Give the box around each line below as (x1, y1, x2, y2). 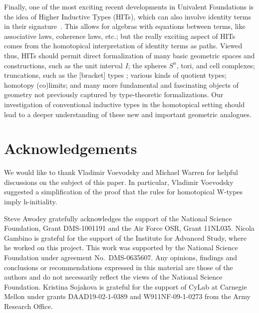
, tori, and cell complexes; (176, 60, 255, 70)
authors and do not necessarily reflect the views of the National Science (4, 272, 223, 282)
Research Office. (4, 301, 53, 311)
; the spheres (128, 60, 167, 70)
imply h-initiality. (4, 196, 57, 207)
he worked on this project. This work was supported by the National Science (4, 242, 238, 253)
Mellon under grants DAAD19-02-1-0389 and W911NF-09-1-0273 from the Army (4, 291, 251, 302)
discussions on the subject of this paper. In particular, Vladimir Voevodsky (4, 176, 234, 187)
